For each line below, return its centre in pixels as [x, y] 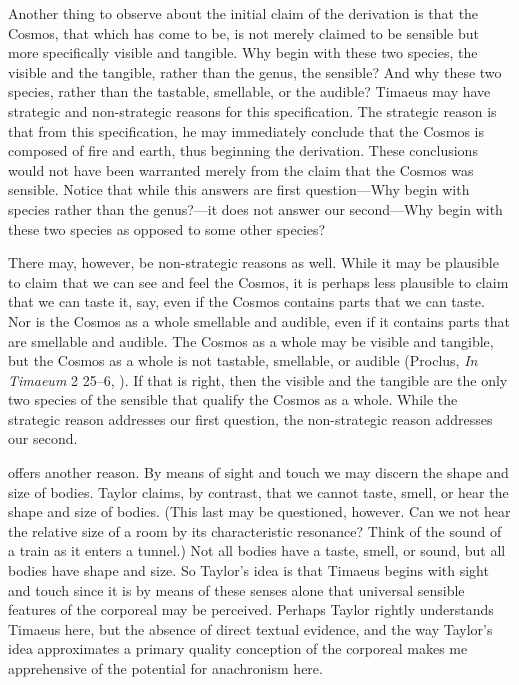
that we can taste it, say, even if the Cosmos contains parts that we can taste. [246, 301]
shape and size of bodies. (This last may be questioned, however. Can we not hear [259, 511]
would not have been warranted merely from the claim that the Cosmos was [241, 169]
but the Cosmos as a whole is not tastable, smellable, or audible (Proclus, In [243, 360]
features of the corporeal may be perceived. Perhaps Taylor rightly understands [251, 609]
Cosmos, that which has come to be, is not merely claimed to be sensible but [243, 32]
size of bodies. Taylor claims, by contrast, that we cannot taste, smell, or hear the [258, 491]
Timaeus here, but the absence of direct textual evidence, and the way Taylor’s [250, 628]
